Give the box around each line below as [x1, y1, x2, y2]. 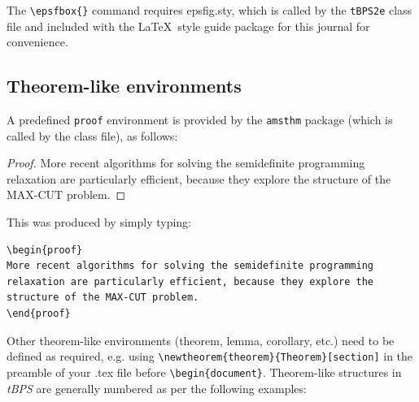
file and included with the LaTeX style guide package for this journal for [7, 17, 370, 34]
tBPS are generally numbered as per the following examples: [7, 379, 307, 396]
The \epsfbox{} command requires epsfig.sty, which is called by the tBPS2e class [7, 2, 412, 18]
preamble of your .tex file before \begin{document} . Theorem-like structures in [7, 363, 402, 380]
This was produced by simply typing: [7, 214, 192, 231]
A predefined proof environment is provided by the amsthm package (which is [7, 111, 393, 128]
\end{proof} [7, 308, 71, 320]
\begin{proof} [7, 244, 83, 256]
